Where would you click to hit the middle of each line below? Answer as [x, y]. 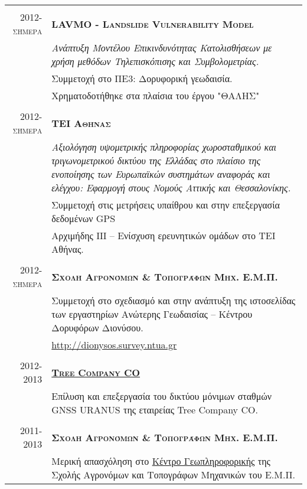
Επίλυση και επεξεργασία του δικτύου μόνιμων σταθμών [162, 396]
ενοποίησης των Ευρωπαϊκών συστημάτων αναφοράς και [161, 174]
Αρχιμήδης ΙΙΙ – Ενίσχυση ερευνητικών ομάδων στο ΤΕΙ [164, 235]
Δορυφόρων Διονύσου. [97, 327]
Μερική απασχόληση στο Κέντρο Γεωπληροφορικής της [161, 461]
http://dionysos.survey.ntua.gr [114, 345]
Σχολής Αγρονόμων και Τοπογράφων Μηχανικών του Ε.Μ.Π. [173, 475]
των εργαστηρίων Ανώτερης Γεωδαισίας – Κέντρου [152, 314]
